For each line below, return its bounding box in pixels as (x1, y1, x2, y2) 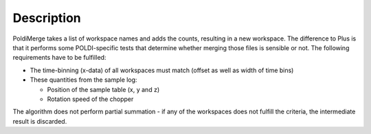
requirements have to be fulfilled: (12, 54, 106, 62)
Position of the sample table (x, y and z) (47, 85, 160, 93)
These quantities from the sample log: (30, 76, 137, 84)
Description (12, 10, 82, 25)
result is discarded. (12, 117, 67, 125)
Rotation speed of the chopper (47, 95, 134, 103)
